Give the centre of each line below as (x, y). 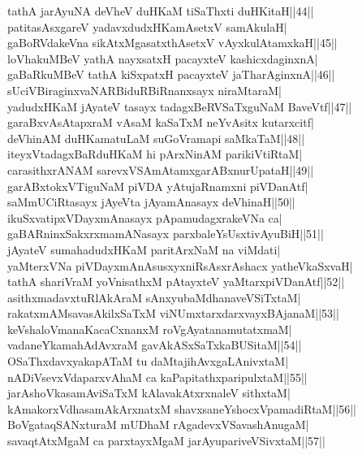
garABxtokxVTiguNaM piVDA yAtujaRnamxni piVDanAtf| (158, 186)
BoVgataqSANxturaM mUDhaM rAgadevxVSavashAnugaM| (158, 425)
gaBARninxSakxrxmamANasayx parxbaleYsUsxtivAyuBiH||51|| (166, 234)
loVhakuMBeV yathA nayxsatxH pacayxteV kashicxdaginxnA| (163, 58)
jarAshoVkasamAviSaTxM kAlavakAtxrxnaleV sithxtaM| (149, 393)
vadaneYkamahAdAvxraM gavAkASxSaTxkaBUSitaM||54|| (155, 345)
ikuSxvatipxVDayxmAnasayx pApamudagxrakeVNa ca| (145, 217)
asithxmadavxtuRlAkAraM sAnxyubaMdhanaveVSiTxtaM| (154, 297)
